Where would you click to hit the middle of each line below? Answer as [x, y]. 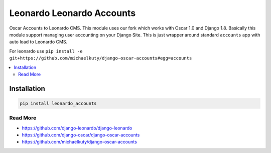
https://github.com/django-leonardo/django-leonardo [77, 128]
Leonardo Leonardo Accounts [73, 13]
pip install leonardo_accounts [58, 103]
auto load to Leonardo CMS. [38, 42]
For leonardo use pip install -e [46, 51]
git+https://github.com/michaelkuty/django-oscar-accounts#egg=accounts [101, 58]
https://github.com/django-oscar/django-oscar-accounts [81, 135]
